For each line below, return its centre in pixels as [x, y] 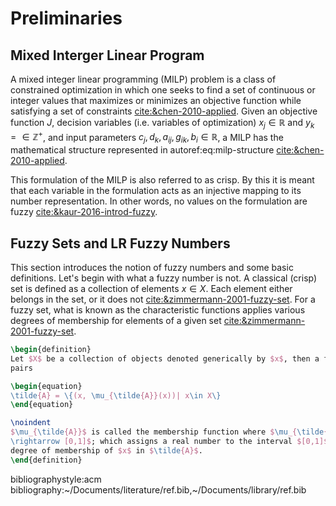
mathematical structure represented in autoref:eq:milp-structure [142, 150]
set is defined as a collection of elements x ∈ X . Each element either [151, 289]
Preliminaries [66, 18]
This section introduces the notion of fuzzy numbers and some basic [152, 268]
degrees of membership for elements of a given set [116, 321]
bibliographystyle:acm [56, 479]
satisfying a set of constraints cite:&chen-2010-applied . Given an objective [164, 111]
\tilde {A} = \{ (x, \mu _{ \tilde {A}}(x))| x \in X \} [116, 395]
